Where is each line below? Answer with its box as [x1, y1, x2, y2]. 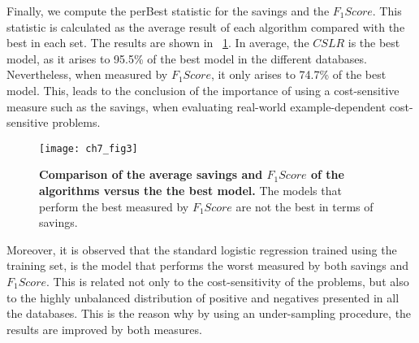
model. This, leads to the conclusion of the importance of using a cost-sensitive [6, 81, 400, 98]
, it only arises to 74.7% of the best [210, 66, 387, 83]
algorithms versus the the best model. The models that [39, 182, 342, 198]
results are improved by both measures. [6, 320, 202, 337]
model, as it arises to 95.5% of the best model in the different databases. [6, 50, 367, 67]
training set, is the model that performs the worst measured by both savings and [6, 257, 409, 274]
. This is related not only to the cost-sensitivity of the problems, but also [46, 272, 409, 289]
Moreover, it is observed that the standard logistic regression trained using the [6, 241, 397, 258]
